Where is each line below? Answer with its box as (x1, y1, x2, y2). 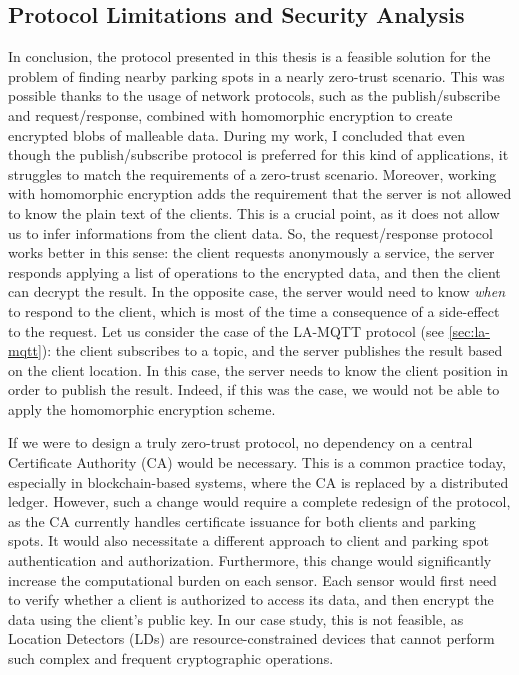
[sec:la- (448, 320, 490, 341)
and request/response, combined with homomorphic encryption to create (8, 104, 453, 125)
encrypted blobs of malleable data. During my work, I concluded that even (8, 124, 465, 145)
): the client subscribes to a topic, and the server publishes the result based (41, 340, 503, 361)
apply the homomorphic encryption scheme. (8, 398, 276, 419)
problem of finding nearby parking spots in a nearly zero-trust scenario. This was (8, 65, 505, 86)
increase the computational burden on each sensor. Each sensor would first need (8, 569, 497, 590)
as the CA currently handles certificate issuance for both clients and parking (8, 510, 476, 531)
